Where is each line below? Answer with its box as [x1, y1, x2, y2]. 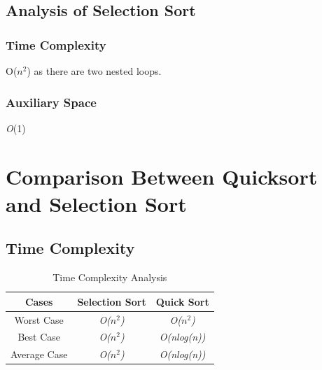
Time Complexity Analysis [52, 270, 167, 285]
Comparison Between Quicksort [6, 162, 318, 190]
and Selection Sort [6, 189, 187, 218]
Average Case [10, 347, 68, 362]
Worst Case [14, 312, 64, 327]
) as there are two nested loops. [27, 64, 162, 78]
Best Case [17, 329, 60, 344]
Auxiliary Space [6, 93, 97, 111]
